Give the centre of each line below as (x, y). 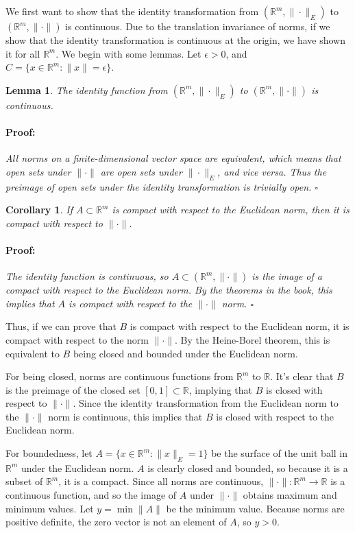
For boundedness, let (49, 453)
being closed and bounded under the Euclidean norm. (185, 353)
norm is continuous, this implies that (125, 416)
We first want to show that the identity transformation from (132, 11)
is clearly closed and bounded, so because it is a (248, 467)
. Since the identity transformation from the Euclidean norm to (206, 403)
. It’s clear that (302, 376)
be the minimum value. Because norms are (255, 508)
